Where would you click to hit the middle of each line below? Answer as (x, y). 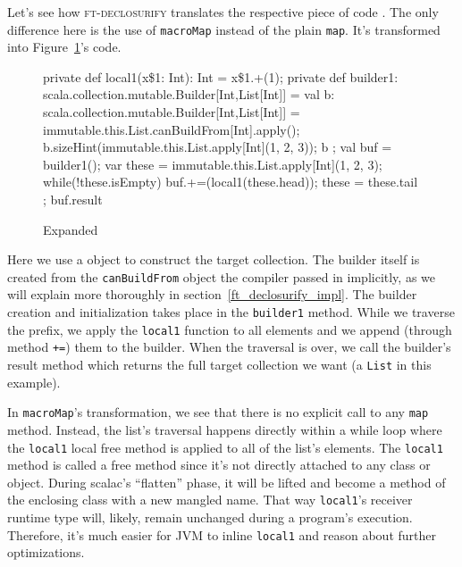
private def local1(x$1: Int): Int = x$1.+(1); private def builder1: (221, 76)
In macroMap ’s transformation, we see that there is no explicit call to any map (218, 412)
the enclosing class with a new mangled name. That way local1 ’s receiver (210, 500)
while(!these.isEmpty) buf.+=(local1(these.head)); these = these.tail (231, 182)
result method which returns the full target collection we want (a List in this (219, 364)
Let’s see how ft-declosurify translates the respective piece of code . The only (223, 12)
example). (34, 382)
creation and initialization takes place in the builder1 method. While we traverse (231, 312)
